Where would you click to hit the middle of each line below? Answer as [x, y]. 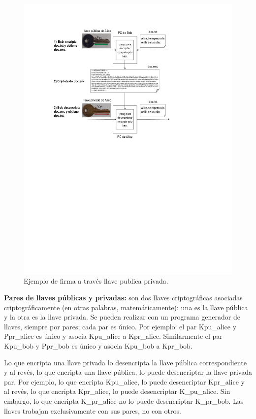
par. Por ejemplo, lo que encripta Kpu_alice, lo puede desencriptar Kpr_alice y [124, 381]
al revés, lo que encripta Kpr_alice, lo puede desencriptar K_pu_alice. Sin [117, 391]
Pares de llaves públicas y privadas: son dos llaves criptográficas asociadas [123, 298]
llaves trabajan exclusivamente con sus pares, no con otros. [93, 410]
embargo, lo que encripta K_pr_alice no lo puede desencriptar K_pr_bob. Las [124, 401]
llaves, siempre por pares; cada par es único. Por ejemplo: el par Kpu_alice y [120, 326]
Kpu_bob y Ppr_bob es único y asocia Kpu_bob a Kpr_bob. [98, 346]
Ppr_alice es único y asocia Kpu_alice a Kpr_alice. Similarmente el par [113, 336]
